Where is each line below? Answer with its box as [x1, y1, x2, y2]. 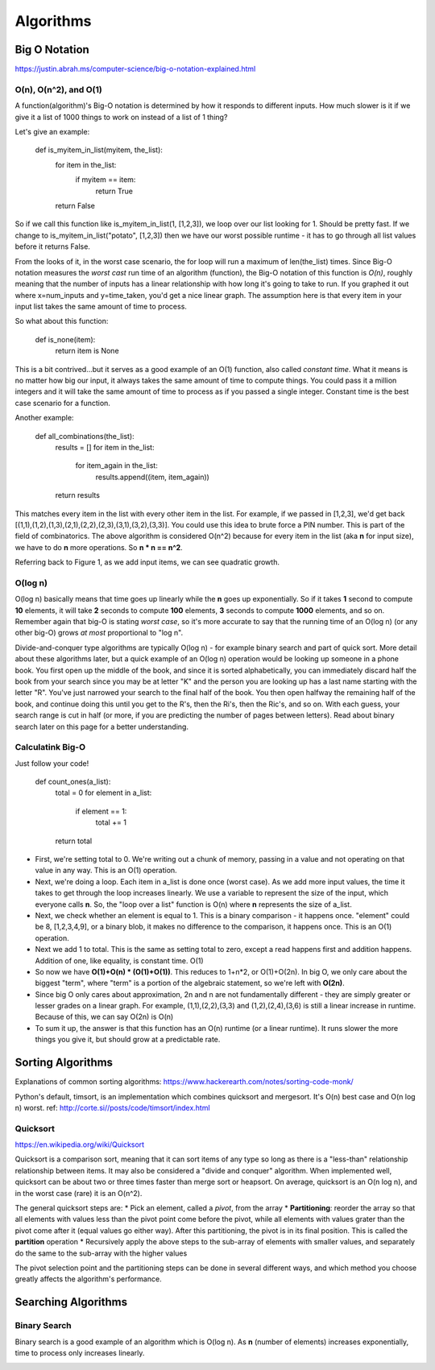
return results [55, 490, 101, 500]
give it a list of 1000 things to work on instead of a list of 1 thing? [14, 112, 228, 122]
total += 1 [95, 817, 126, 827]
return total [55, 836, 93, 846]
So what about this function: [14, 317, 109, 326]
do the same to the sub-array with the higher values [14, 1248, 188, 1258]
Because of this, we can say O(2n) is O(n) [35, 1012, 174, 1022]
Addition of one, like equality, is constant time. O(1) [35, 955, 205, 966]
